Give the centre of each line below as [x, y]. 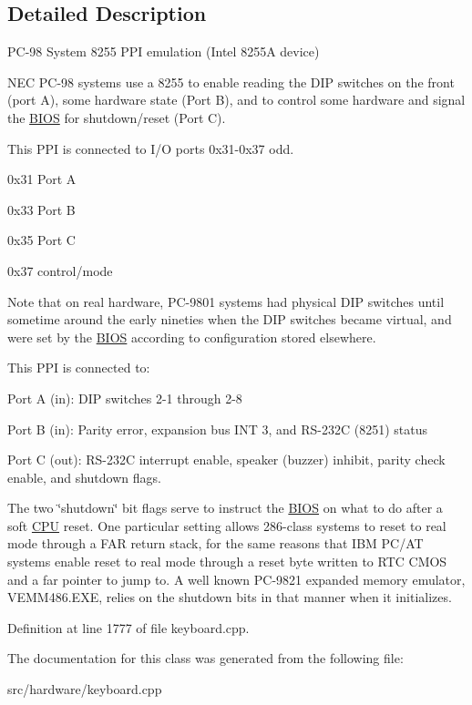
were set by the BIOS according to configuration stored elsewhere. [192, 337]
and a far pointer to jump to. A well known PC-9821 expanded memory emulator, [236, 579]
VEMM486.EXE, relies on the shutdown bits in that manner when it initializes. [230, 597]
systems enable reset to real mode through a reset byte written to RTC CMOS [227, 562]
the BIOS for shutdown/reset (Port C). [117, 117]
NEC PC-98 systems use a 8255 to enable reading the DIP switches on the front [231, 82]
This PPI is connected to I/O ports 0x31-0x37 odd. [151, 148]
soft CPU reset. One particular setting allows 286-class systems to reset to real [227, 525]
